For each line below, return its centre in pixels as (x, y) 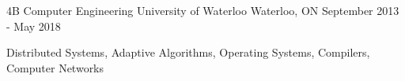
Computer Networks (55, 67)
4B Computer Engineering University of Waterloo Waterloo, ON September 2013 (203, 10)
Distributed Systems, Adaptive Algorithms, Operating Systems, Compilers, (188, 52)
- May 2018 (34, 26)
